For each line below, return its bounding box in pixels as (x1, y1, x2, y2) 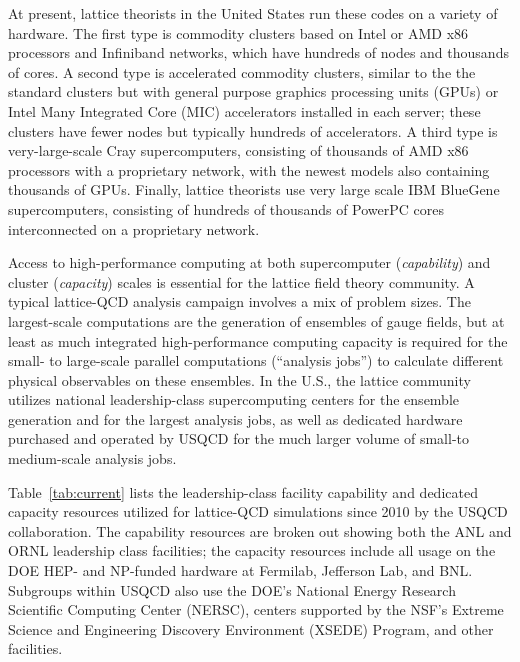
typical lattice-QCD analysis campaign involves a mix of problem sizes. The (8, 291, 471, 312)
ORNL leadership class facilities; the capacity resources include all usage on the (8, 540, 496, 561)
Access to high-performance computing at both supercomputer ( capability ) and (8, 252, 491, 273)
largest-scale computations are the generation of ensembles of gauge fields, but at (8, 310, 505, 331)
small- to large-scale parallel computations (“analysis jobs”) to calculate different (8, 350, 504, 371)
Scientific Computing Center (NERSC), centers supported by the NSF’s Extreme (8, 599, 504, 620)
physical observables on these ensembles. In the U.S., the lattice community (8, 369, 471, 390)
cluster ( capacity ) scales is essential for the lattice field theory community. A (8, 271, 475, 292)
